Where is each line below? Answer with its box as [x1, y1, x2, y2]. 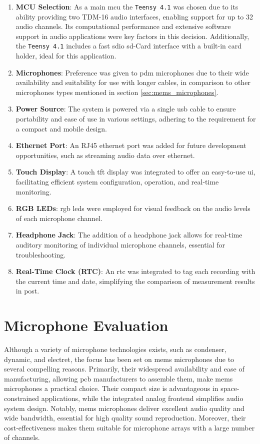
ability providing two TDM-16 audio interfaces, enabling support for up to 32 [15, 11, 253, 21]
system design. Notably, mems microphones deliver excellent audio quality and [4, 402, 244, 413]
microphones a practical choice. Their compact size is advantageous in [4, 383, 218, 393]
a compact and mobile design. [15, 123, 107, 133]
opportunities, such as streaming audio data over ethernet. [15, 149, 195, 160]
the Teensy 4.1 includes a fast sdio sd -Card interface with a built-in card [15, 40, 242, 51]
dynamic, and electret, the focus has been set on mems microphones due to [4, 353, 234, 364]
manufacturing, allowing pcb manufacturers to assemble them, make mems [4, 373, 233, 383]
